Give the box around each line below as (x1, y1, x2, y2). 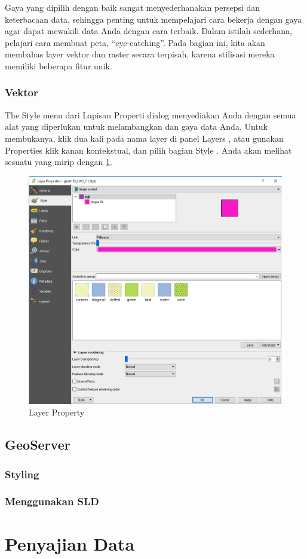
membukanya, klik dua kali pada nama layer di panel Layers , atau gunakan (5, 132, 284, 144)
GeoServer (5, 435, 70, 454)
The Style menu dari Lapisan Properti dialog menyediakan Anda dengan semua (5, 108, 296, 121)
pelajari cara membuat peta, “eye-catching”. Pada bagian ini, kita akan (5, 36, 265, 48)
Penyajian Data (5, 531, 135, 555)
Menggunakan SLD (5, 494, 99, 509)
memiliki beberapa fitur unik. (5, 59, 112, 72)
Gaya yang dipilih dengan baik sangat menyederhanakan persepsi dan (5, 1, 260, 13)
